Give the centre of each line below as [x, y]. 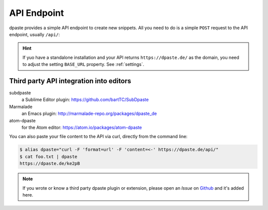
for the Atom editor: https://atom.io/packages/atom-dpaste [82, 127]
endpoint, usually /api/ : [34, 34]
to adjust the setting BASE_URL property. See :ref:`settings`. [83, 64]
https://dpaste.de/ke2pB [50, 164]
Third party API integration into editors [70, 81]
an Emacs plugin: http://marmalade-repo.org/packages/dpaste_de [89, 113]
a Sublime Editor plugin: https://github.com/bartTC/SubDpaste [85, 100]
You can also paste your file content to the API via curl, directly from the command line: [99, 137]
